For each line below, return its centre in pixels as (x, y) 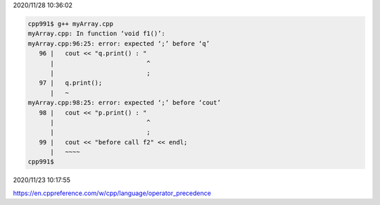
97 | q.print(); (71, 83)
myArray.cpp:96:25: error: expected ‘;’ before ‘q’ (119, 43)
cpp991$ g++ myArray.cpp (71, 24)
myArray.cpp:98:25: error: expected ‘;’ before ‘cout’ (124, 103)
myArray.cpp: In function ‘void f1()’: (96, 34)
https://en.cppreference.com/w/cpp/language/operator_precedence (112, 193)
